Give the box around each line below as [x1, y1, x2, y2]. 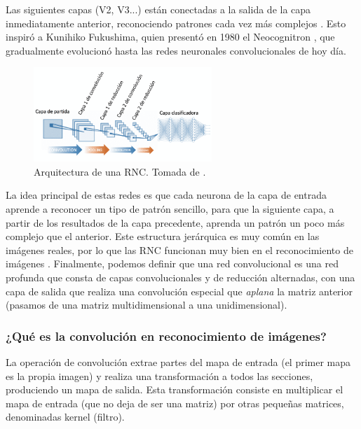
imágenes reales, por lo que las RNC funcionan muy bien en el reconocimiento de [6, 242, 353, 257]
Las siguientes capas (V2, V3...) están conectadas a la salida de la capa [6, 2, 311, 16]
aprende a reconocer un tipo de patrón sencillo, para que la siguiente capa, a [6, 202, 334, 216]
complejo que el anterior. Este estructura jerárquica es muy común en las [6, 229, 320, 244]
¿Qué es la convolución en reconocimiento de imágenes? [6, 327, 327, 344]
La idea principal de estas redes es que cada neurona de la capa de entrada [6, 188, 327, 202]
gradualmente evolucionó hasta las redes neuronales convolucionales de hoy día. [6, 43, 346, 57]
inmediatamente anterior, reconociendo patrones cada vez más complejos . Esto [6, 15, 346, 30]
